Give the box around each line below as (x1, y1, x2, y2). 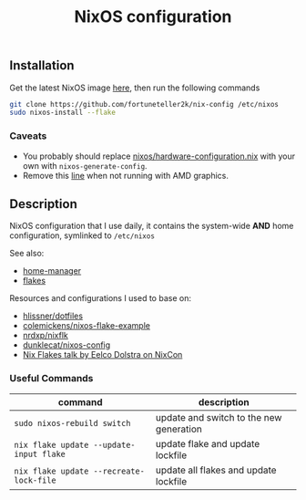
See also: (9, 248, 45, 259)
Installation (9, 57, 75, 74)
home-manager (22, 266, 82, 276)
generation (155, 422, 202, 435)
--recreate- (93, 465, 146, 476)
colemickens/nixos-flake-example (22, 320, 150, 331)
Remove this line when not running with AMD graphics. (22, 170, 229, 181)
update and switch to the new (155, 411, 282, 423)
